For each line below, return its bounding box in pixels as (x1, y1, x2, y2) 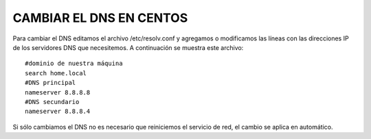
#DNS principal (25, 79, 76, 87)
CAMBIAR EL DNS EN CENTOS (12, 10, 188, 25)
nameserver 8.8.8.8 (25, 88, 91, 96)
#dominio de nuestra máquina (25, 60, 123, 68)
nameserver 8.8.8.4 (25, 108, 91, 116)
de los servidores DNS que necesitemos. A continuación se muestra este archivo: (12, 43, 244, 51)
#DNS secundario (25, 98, 80, 105)
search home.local (25, 69, 87, 77)
